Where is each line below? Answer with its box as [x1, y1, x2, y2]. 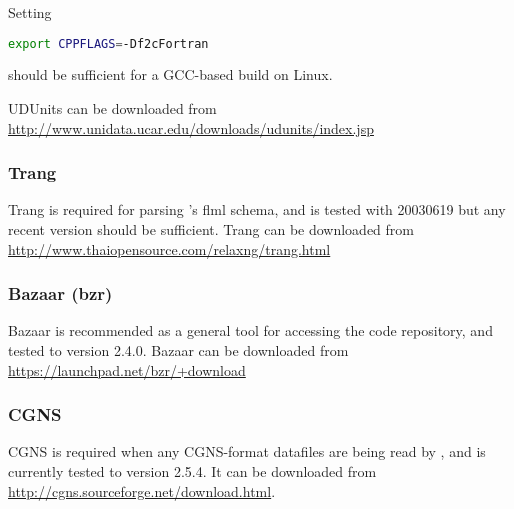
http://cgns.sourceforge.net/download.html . [8, 480, 276, 501]
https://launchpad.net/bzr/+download [8, 359, 246, 380]
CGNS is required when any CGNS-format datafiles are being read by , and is [8, 441, 486, 462]
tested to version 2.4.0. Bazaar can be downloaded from [8, 340, 349, 361]
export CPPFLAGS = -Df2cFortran [8, 36, 209, 51]
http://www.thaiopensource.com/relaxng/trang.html [8, 238, 331, 259]
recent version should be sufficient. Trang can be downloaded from [8, 219, 414, 240]
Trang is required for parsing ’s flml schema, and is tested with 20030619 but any [8, 199, 506, 220]
